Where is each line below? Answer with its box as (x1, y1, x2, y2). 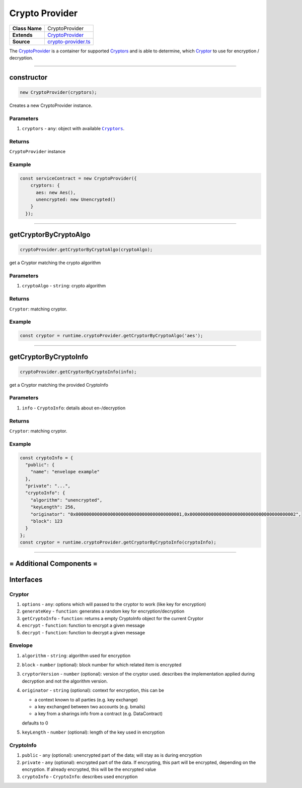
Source (12, 38, 30, 45)
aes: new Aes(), (36, 190, 76, 195)
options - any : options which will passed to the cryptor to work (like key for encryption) (22, 601, 206, 607)
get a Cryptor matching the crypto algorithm (9, 260, 101, 266)
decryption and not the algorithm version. (22, 678, 108, 684)
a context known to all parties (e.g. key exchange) (34, 696, 138, 703)
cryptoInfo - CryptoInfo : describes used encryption (22, 773, 138, 779)
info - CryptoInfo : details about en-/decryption (22, 405, 126, 411)
